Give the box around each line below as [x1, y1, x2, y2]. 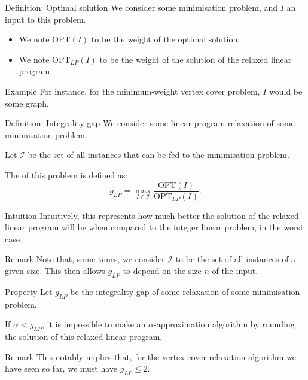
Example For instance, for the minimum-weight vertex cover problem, [5, 84, 260, 97]
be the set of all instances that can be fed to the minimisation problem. [28, 148, 289, 161]
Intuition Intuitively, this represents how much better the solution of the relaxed [5, 209, 299, 221]
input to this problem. [5, 13, 86, 25]
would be [269, 84, 303, 97]
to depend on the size [123, 264, 202, 276]
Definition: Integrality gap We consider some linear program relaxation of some [5, 117, 295, 129]
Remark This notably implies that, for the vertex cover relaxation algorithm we [5, 350, 297, 363]
